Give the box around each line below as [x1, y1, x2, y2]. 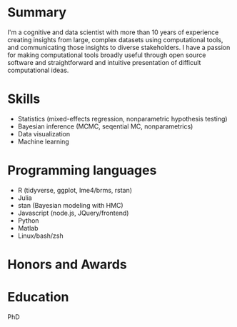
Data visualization [17, 129, 71, 138]
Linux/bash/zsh [17, 231, 64, 240]
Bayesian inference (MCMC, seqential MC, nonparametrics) [17, 122, 193, 131]
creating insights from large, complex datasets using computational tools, [7, 35, 223, 44]
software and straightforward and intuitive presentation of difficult [7, 58, 201, 66]
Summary [7, 4, 66, 21]
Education [7, 289, 69, 306]
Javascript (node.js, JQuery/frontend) [17, 208, 129, 217]
